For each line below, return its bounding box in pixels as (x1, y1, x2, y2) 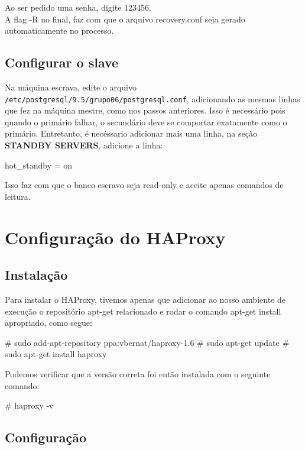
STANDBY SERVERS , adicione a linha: (5, 139, 163, 151)
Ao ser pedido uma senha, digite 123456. (5, 1, 151, 13)
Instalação (5, 266, 68, 284)
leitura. (5, 190, 31, 202)
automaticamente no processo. (5, 24, 114, 37)
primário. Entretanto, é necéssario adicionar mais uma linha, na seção (5, 127, 257, 140)
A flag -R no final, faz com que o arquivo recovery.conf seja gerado (5, 12, 245, 25)
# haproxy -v (5, 399, 54, 412)
